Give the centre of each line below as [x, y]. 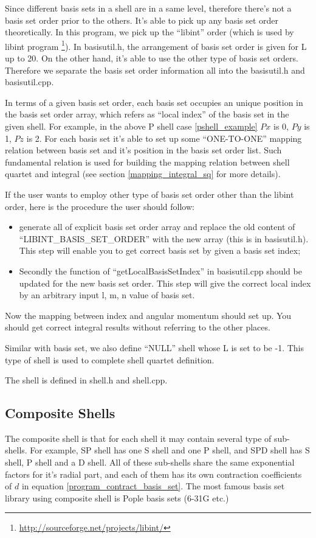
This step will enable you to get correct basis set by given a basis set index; [160, 250]
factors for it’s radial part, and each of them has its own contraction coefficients [153, 474]
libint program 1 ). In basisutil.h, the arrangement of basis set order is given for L [156, 45]
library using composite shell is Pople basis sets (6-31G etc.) [117, 498]
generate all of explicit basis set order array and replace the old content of [157, 227]
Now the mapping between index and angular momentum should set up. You [148, 315]
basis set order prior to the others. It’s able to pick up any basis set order [142, 20]
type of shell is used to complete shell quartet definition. [110, 359]
